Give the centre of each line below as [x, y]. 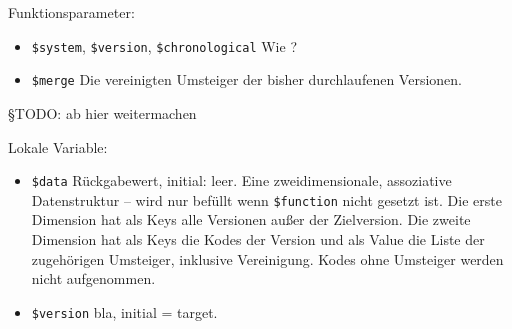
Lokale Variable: [58, 146]
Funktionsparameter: [71, 12]
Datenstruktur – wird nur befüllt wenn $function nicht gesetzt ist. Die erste [266, 199]
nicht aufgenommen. [93, 278]
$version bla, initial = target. [124, 311]
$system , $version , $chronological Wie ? [164, 45]
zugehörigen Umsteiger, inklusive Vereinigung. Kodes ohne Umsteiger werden [267, 258]
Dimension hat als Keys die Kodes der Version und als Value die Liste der [258, 239]
